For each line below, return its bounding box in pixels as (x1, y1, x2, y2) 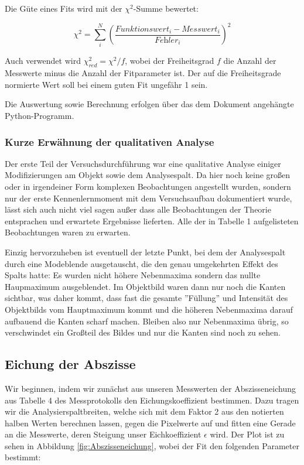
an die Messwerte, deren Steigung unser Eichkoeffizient (5, 428, 201, 440)
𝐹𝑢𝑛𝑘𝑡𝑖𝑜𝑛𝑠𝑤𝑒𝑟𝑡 (115, 25, 169, 33)
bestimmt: (5, 451, 41, 463)
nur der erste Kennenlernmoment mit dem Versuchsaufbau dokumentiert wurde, (5, 192, 292, 204)
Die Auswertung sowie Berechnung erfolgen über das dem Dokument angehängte (5, 98, 294, 110)
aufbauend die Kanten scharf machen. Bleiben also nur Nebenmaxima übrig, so (5, 314, 289, 327)
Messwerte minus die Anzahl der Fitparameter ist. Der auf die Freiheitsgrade (5, 67, 281, 79)
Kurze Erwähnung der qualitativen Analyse (5, 134, 214, 149)
